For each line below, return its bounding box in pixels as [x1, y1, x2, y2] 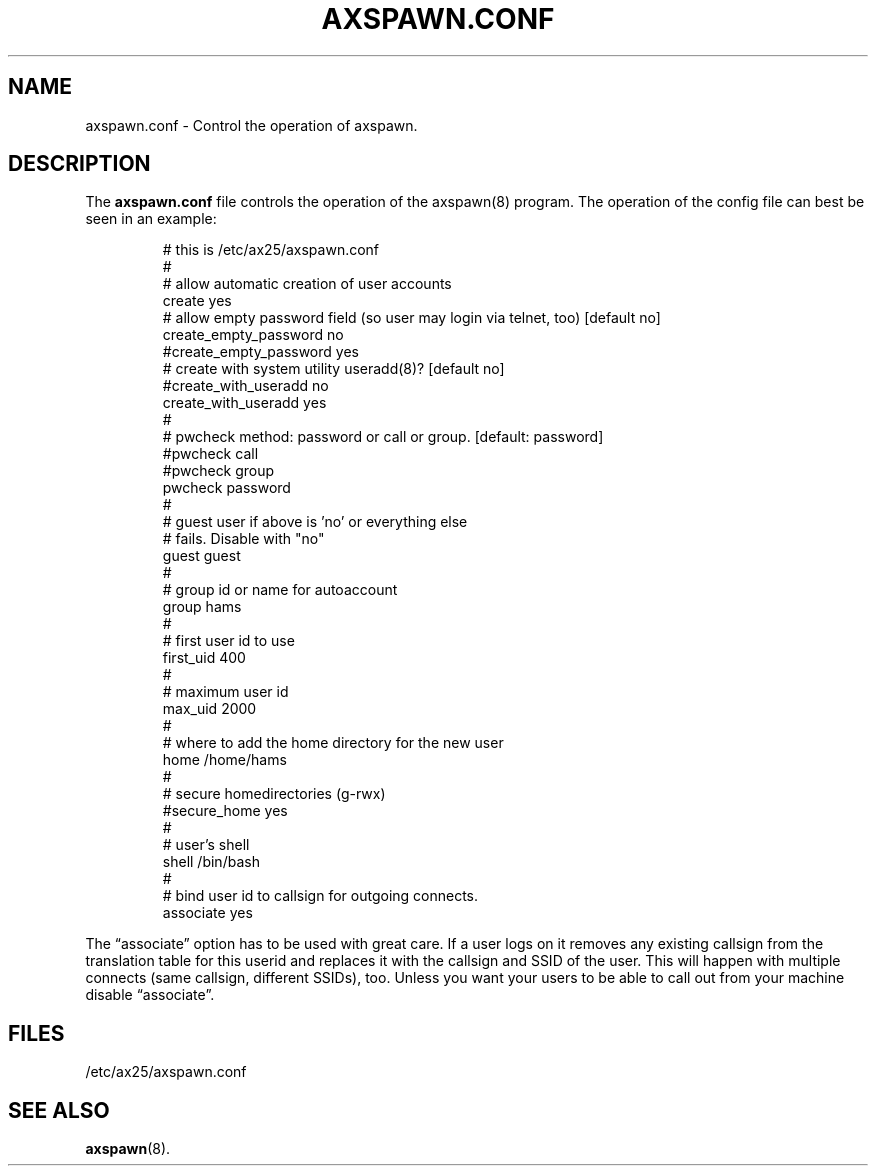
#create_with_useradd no [162, 377, 329, 395]
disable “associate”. [85, 986, 215, 1004]
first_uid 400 [162, 649, 246, 667]
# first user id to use [162, 632, 295, 650]
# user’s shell [162, 836, 250, 854]
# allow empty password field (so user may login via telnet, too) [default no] [162, 309, 661, 327]
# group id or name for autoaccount [162, 581, 398, 599]
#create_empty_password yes [162, 343, 359, 361]
